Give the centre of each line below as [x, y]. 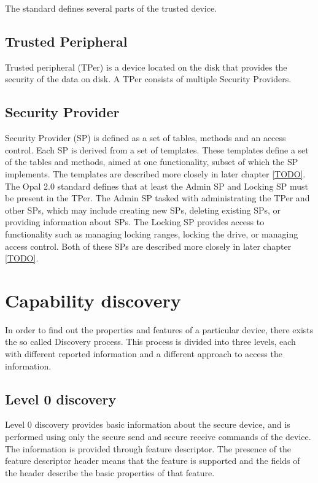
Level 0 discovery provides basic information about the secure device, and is [148, 424]
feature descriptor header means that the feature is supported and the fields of [153, 461]
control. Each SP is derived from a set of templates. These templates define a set [157, 149]
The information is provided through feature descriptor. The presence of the [148, 448]
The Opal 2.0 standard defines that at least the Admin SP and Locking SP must [157, 186]
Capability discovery [93, 300]
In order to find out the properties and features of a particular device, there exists [159, 329]
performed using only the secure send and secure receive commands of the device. [158, 437]
